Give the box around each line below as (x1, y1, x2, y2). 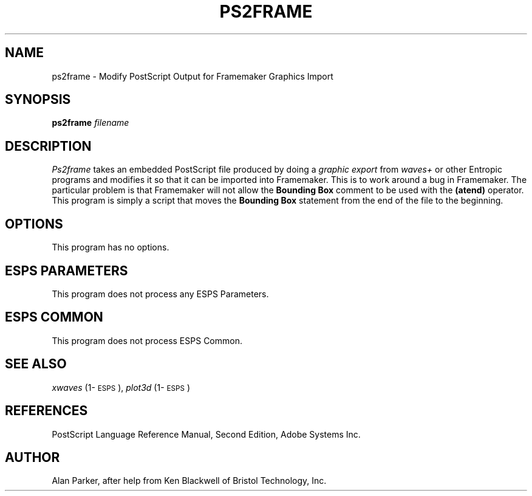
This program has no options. (52, 242, 169, 253)
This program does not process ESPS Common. (52, 335, 242, 346)
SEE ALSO (5, 356, 67, 372)
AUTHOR (5, 449, 60, 465)
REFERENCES (5, 403, 88, 419)
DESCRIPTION (5, 138, 92, 154)
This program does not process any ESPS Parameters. (52, 288, 269, 299)
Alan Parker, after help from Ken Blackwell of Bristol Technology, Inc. (52, 475, 327, 486)
